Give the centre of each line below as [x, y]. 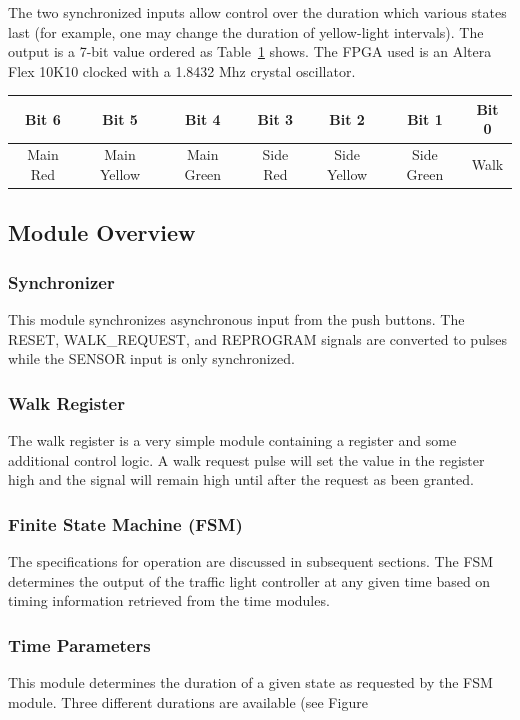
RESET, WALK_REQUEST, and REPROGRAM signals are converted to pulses [258, 338]
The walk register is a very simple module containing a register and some [232, 440]
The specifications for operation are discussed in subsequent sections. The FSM [251, 561]
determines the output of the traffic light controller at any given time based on [249, 580]
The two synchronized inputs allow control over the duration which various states [257, 12]
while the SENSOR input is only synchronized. [151, 358]
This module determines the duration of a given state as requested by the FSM [250, 682]
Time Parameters [79, 644]
